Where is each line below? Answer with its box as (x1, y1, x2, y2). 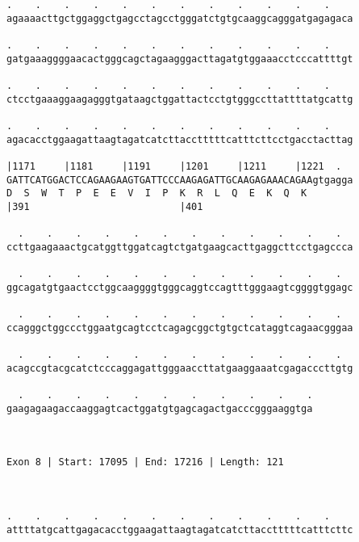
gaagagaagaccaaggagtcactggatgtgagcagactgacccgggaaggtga (6, 402, 313, 414)
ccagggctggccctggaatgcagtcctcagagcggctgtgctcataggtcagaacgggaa (6, 321, 353, 334)
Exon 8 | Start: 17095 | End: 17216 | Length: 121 (6, 456, 284, 468)
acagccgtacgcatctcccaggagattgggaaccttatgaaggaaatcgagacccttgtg (6, 362, 353, 374)
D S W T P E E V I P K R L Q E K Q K (6, 187, 307, 200)
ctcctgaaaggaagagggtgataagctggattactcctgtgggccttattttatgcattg (6, 93, 353, 105)
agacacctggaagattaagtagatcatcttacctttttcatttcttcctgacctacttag (6, 133, 353, 145)
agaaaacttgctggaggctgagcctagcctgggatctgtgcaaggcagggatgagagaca (6, 12, 353, 24)
